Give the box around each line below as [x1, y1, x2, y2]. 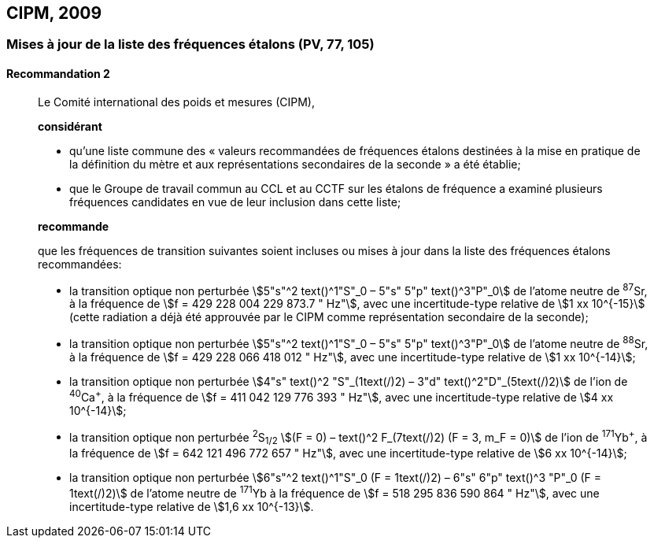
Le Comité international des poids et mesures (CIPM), [38, 94, 315, 109]
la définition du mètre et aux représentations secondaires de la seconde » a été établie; [69, 157, 521, 171]
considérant [38, 119, 102, 133]
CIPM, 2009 [6, 3, 102, 23]
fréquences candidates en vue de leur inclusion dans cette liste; [69, 194, 401, 209]
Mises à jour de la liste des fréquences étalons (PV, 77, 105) [6, 36, 375, 53]
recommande [38, 219, 109, 233]
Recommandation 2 [6, 67, 110, 81]
